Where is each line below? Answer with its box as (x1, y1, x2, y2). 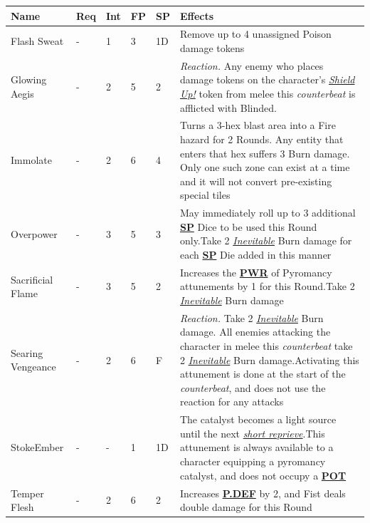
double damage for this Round (179, 499, 312, 514)
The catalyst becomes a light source (179, 412, 337, 427)
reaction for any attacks (179, 394, 284, 409)
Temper (11, 485, 44, 500)
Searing (11, 345, 43, 360)
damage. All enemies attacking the (179, 324, 331, 339)
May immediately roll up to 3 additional (179, 205, 356, 220)
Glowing (11, 72, 47, 87)
